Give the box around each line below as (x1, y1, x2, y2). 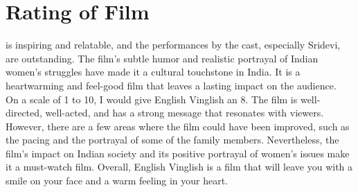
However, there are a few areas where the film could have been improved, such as (6, 119, 350, 133)
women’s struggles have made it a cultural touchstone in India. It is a (6, 64, 301, 79)
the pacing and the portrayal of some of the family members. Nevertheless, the (6, 132, 339, 147)
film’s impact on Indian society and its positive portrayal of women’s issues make (6, 146, 350, 160)
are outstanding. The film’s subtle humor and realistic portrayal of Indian (6, 51, 319, 65)
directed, (6, 105, 42, 120)
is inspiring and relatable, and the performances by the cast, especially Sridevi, (6, 37, 341, 52)
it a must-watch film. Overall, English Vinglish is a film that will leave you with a (6, 159, 353, 174)
